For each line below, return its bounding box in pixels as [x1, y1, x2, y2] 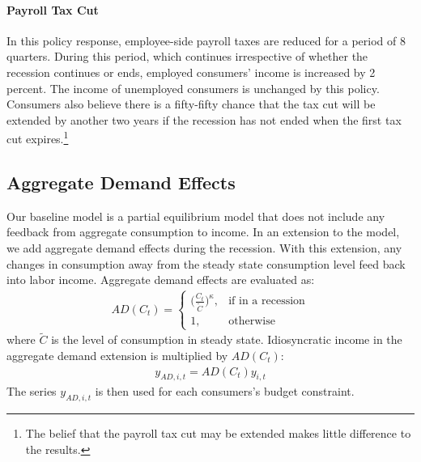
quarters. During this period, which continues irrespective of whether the [6, 48, 368, 65]
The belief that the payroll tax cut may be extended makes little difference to [25, 425, 411, 442]
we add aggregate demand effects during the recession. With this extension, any [6, 239, 402, 256]
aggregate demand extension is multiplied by [6, 347, 228, 364]
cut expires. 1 [6, 128, 69, 147]
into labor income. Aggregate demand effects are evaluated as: [6, 271, 315, 288]
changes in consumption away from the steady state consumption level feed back [6, 255, 406, 272]
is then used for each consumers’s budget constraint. [95, 383, 355, 400]
